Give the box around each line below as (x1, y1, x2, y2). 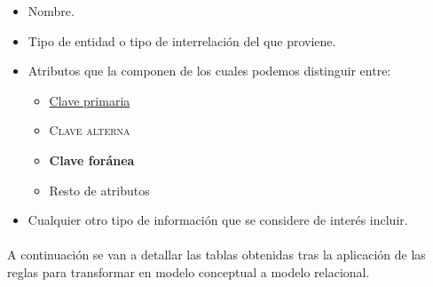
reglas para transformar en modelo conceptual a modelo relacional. (7, 262, 370, 281)
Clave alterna (49, 121, 130, 140)
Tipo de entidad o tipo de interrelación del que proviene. (28, 31, 336, 50)
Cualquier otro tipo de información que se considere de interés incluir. (28, 211, 408, 229)
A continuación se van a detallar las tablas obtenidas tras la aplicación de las (7, 245, 426, 264)
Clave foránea (49, 150, 135, 169)
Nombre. (28, 2, 75, 20)
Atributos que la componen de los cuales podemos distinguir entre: (28, 61, 391, 80)
